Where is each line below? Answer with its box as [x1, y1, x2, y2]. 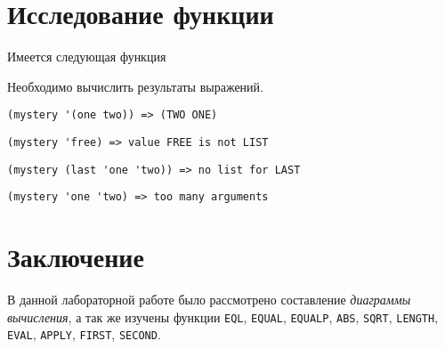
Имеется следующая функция [7, 47, 166, 66]
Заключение [7, 239, 144, 275]
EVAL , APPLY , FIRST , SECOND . [7, 325, 161, 344]
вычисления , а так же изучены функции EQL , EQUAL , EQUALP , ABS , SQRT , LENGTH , [7, 307, 439, 326]
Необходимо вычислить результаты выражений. [7, 77, 263, 95]
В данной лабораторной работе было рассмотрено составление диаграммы [7, 290, 411, 309]
